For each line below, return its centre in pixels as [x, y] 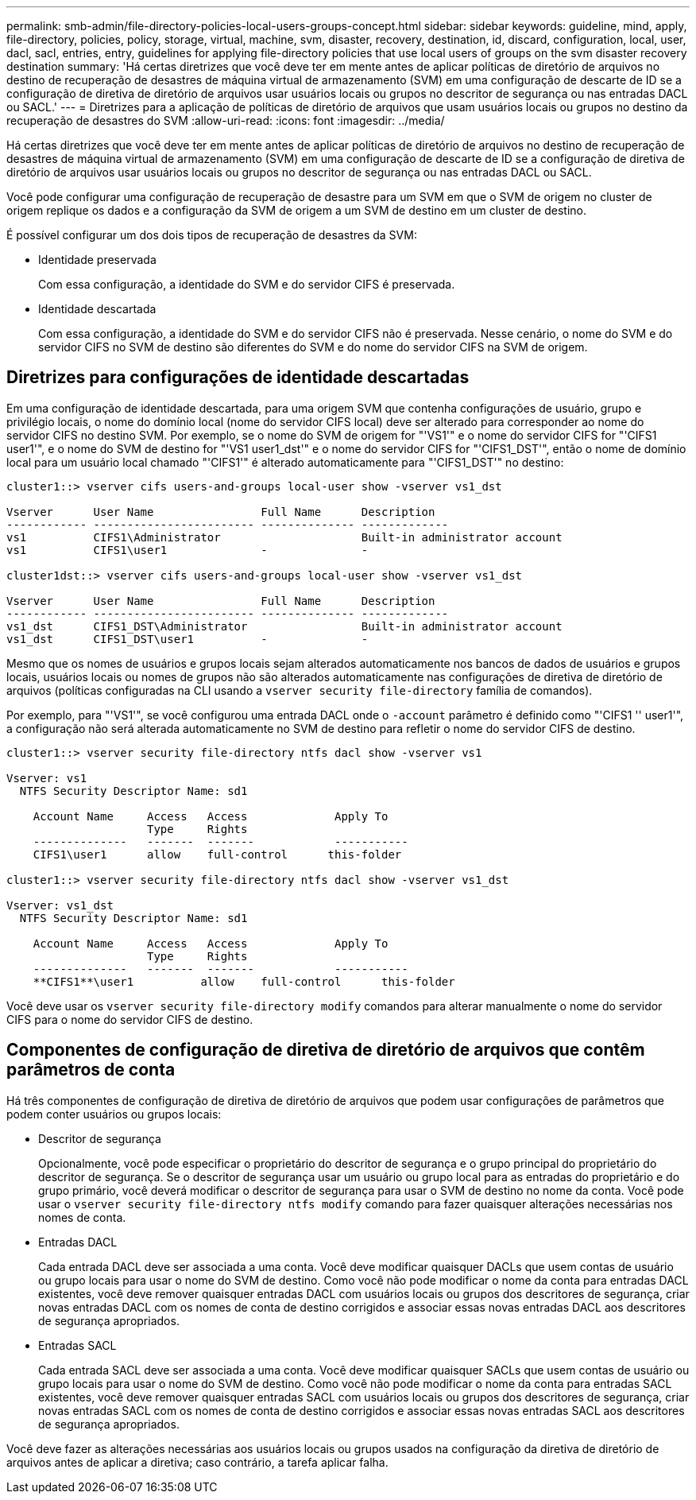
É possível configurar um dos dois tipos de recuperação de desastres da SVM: [212, 235]
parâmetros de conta [91, 1070]
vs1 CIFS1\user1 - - [188, 550]
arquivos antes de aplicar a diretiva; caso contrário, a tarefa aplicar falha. [197, 1462]
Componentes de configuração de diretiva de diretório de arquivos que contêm [326, 1050]
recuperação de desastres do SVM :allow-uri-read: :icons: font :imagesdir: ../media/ [226, 120]
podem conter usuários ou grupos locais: [114, 1114]
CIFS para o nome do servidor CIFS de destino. [130, 1019]
